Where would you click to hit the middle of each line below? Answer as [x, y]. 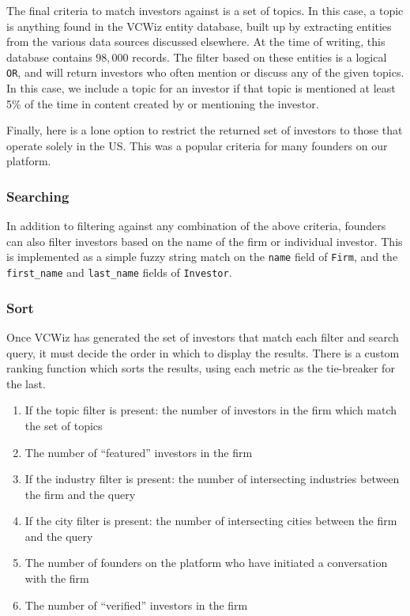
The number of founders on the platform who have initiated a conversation [206, 563]
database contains [49, 57]
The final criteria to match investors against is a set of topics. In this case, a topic [205, 10]
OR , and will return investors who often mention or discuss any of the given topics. [205, 72]
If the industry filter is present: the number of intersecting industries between [212, 479]
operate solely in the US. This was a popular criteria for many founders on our [197, 145]
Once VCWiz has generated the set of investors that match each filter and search [203, 336]
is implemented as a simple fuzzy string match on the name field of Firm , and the [202, 257]
